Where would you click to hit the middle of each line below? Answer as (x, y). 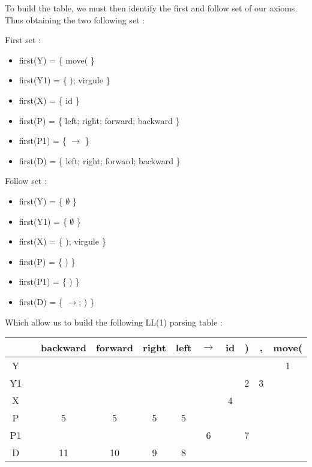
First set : (23, 40)
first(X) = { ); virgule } (62, 241)
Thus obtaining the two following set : (75, 19)
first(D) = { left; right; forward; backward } (100, 160)
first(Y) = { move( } (57, 60)
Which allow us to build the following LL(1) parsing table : (114, 322)
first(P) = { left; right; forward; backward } (99, 120)
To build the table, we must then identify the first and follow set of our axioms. (151, 8)
